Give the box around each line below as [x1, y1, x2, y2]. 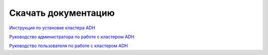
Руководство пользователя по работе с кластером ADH [9, 43, 128, 49]
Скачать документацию [9, 7, 115, 18]
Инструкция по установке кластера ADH [9, 25, 95, 31]
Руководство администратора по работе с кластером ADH [9, 34, 134, 40]
